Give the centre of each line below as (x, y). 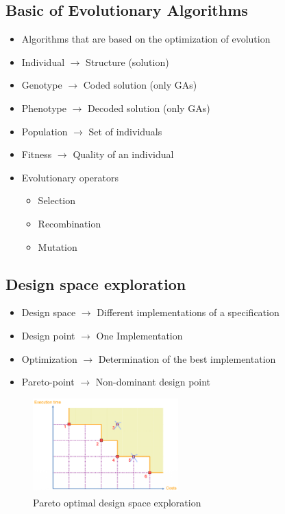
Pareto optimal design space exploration (117, 502)
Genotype (42, 85)
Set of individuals (125, 131)
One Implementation (139, 335)
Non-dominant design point (153, 382)
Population (45, 131)
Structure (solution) (127, 62)
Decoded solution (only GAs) (149, 108)
